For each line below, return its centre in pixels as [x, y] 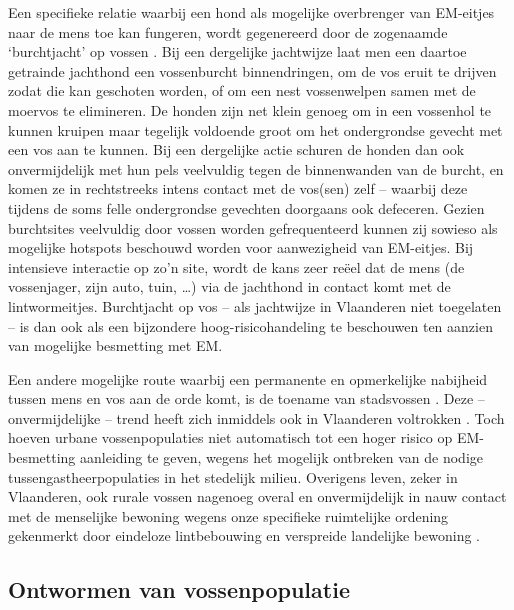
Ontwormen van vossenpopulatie [179, 589]
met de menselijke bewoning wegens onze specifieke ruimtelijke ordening [228, 515]
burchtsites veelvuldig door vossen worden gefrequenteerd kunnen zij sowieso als [253, 227]
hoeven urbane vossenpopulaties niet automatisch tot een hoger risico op [230, 437]
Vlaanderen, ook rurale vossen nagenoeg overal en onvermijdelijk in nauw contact [257, 496]
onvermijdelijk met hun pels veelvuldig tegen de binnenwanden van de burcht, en [256, 168]
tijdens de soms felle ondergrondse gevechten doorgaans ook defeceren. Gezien [246, 207]
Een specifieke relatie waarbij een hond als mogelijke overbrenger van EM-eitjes [251, 12]
